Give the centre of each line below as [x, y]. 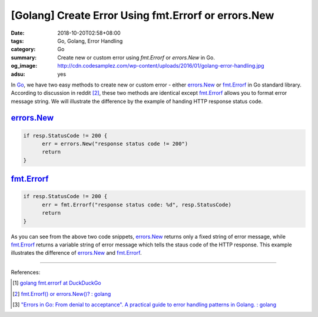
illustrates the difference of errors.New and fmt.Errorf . [76, 253]
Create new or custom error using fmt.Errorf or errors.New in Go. [136, 57]
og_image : [24, 66]
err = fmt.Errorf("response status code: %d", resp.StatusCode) [137, 205]
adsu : [18, 74]
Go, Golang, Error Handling [90, 41]
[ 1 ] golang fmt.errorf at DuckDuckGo [57, 283]
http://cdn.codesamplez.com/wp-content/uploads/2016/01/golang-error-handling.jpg [161, 66]
